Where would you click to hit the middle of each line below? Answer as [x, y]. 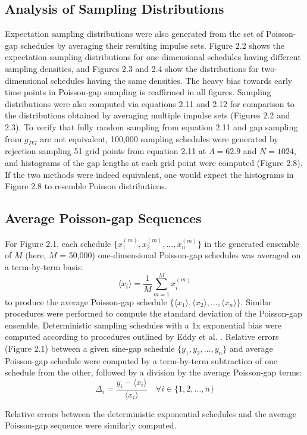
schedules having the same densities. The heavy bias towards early [172, 80]
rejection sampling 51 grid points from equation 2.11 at [106, 151]
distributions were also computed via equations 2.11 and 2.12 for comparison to [150, 103]
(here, [36, 255]
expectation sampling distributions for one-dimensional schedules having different [153, 57]
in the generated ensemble [252, 243]
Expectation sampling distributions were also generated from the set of [134, 34]
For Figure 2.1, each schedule [58, 243]
